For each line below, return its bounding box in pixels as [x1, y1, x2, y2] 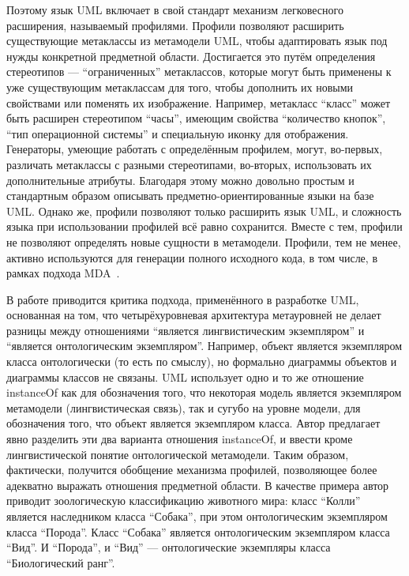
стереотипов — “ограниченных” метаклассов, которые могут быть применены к [6, 63, 392, 80]
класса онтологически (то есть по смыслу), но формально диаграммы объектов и [6, 353, 397, 370]
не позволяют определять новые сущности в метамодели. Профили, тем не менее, [6, 233, 401, 250]
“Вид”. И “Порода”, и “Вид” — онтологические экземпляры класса [6, 539, 331, 555]
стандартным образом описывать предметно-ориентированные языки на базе [6, 187, 374, 204]
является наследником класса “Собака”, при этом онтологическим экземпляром [6, 508, 388, 524]
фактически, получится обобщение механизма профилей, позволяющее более [6, 461, 377, 478]
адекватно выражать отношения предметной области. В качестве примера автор [6, 476, 389, 493]
